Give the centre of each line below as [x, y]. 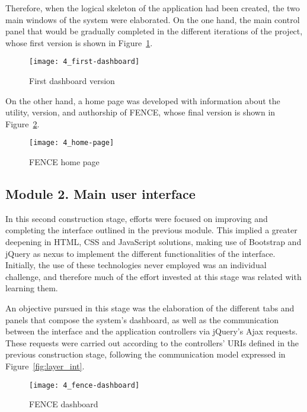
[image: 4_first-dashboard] [84, 62]
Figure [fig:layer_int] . [45, 366]
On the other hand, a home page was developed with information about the [143, 100]
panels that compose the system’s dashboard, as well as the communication [142, 319]
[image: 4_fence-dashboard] [84, 385]
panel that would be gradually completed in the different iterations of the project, [154, 31]
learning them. [32, 288]
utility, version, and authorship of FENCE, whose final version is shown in [140, 112]
